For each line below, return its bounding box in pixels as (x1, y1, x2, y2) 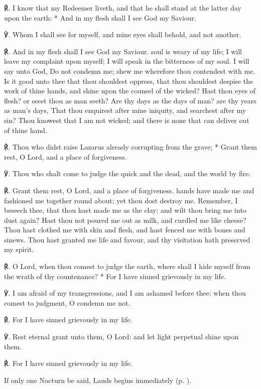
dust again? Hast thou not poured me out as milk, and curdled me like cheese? (4, 214, 246, 225)
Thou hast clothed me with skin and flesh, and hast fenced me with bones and (4, 224, 245, 235)
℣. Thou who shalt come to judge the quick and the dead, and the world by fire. (4, 168, 251, 179)
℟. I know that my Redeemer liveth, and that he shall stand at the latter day (4, 3, 241, 13)
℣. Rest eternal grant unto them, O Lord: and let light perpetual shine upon (4, 331, 239, 342)
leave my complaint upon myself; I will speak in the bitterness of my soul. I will (4, 56, 249, 66)
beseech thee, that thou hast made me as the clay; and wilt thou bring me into (4, 205, 246, 215)
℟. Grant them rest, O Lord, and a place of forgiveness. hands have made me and (4, 185, 254, 195)
